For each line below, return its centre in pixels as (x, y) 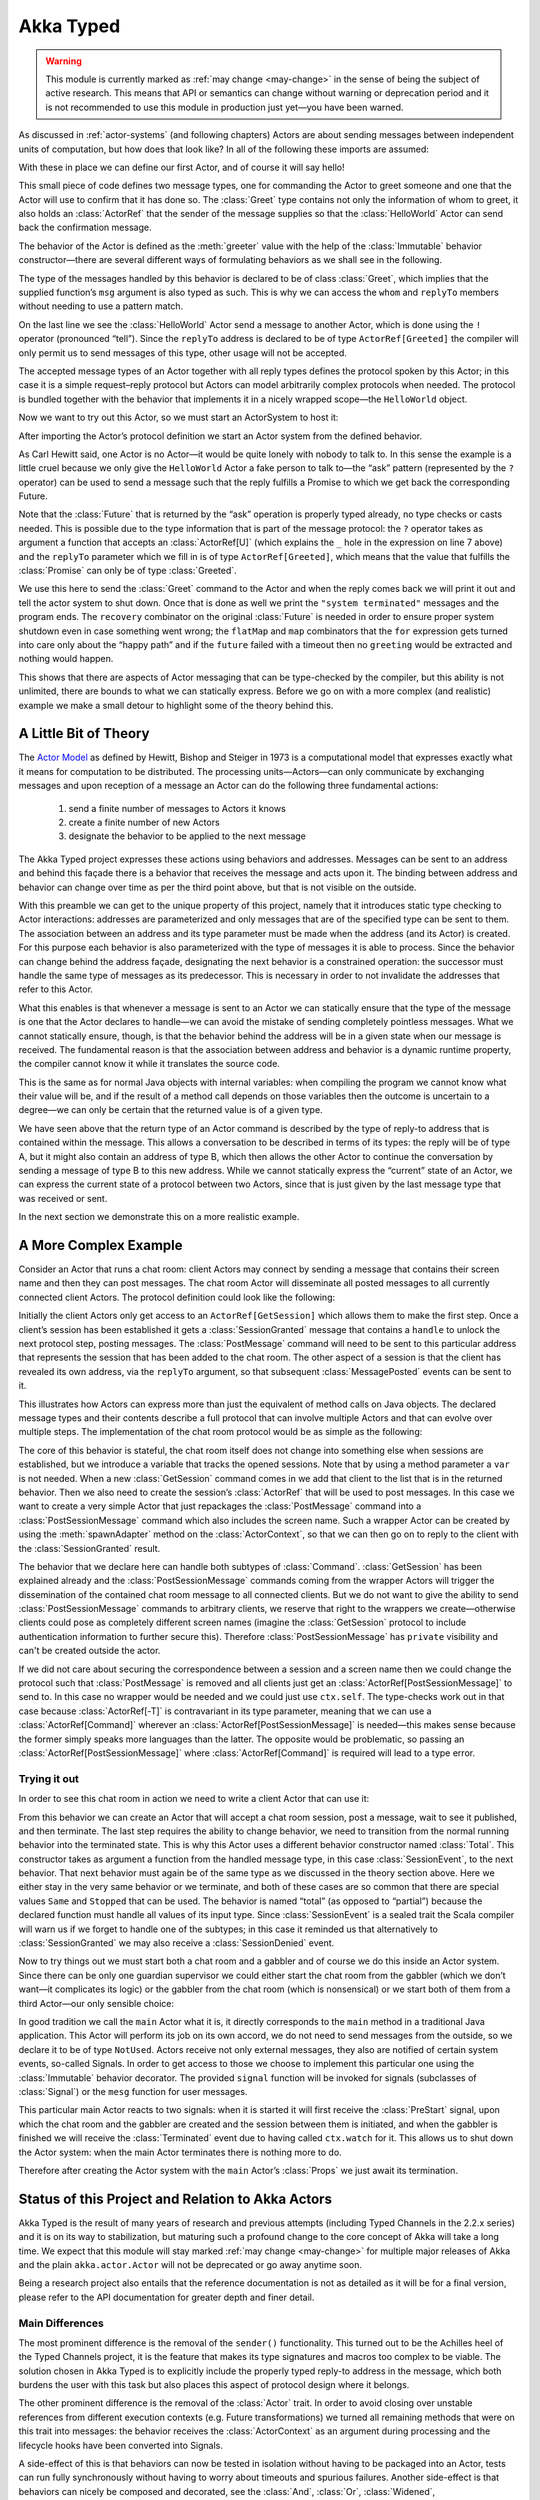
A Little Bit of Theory (84, 733)
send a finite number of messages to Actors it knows (177, 808)
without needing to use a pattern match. (101, 306)
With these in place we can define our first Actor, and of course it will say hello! (181, 167)
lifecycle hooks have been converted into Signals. (121, 2445)
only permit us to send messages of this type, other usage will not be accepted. (182, 352)
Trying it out (49, 1778)
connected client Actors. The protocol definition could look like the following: (176, 1297)
